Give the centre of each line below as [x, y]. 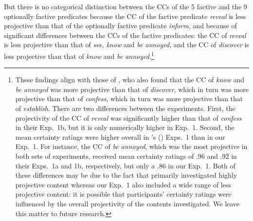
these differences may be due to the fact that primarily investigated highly [126, 175]
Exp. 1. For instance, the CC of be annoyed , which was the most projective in [131, 146]
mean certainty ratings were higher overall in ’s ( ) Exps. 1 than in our [120, 137]
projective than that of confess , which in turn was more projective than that [129, 99]
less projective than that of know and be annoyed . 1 [79, 55]
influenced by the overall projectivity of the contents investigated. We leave [127, 203]
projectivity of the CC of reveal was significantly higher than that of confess [128, 118]
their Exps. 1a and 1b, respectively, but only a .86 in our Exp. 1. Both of [125, 165]
